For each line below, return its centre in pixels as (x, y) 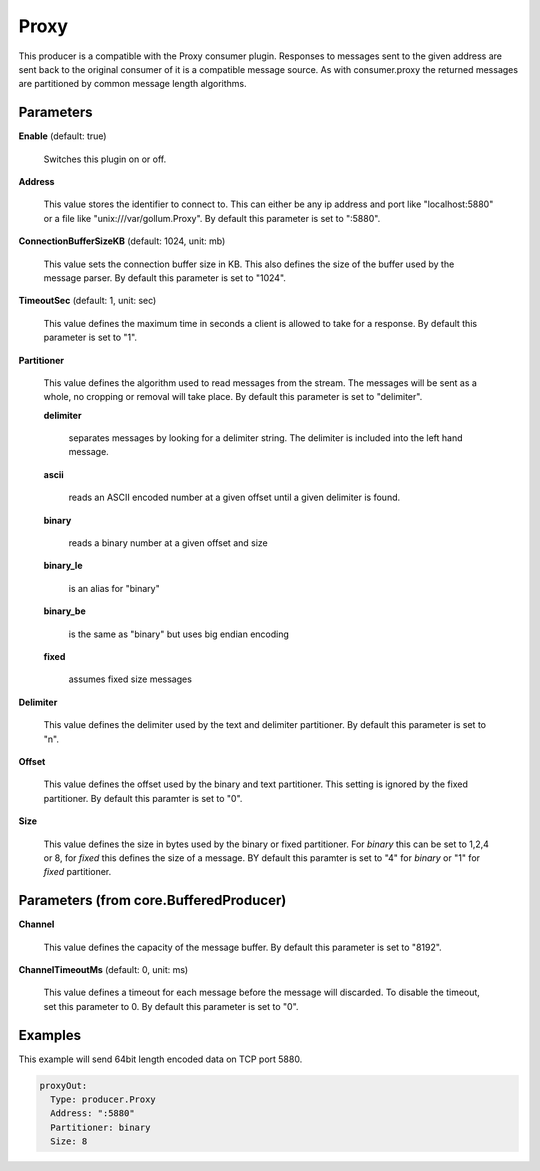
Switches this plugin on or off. (105, 159)
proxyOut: (63, 1085)
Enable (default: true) (62, 136)
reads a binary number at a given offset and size (168, 543)
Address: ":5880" (92, 1113)
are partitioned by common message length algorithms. (132, 84)
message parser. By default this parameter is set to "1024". (165, 277)
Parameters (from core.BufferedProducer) (152, 900)
